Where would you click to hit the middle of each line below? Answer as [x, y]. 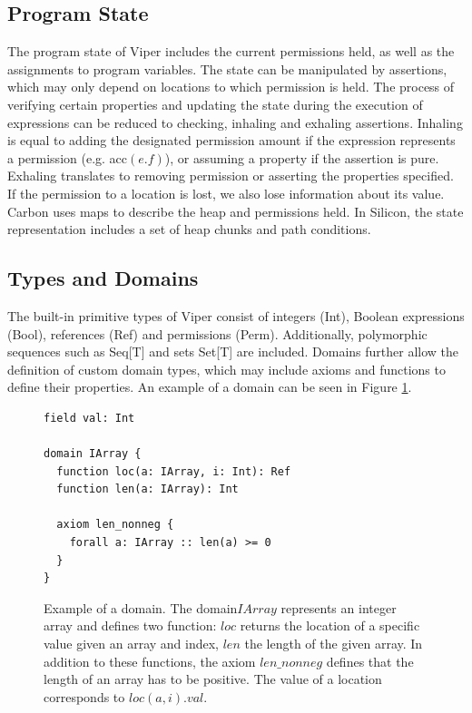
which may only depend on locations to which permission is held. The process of [231, 87]
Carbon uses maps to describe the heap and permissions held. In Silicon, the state [236, 211]
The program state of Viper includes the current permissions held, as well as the [231, 51]
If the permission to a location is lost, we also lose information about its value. [226, 193]
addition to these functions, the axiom [150, 661]
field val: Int [89, 418]
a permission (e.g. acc [68, 157]
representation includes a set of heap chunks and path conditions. [189, 229]
